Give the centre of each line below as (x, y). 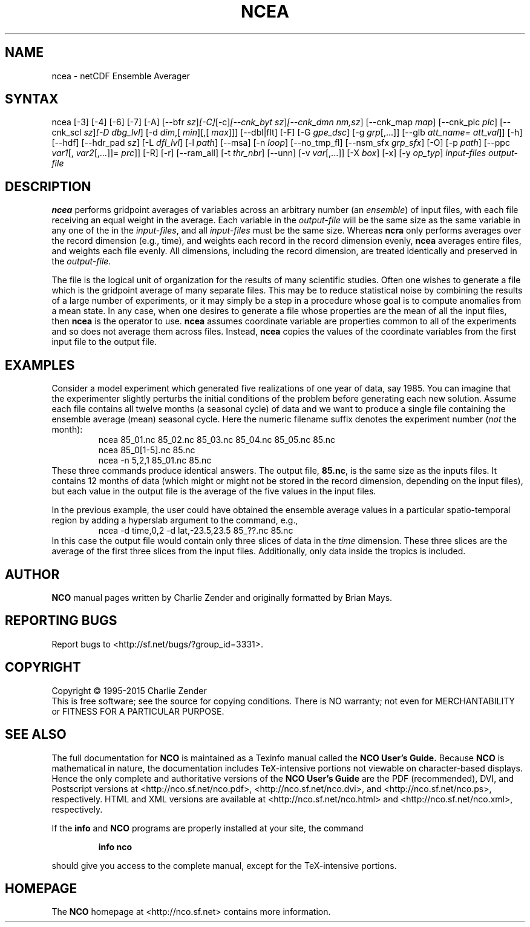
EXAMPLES (40, 365)
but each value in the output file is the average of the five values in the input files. (214, 491)
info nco (115, 847)
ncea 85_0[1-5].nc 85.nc (147, 450)
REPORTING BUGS (61, 621)
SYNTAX (32, 99)
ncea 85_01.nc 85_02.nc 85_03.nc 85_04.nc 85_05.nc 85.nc (217, 440)
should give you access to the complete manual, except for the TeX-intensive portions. (224, 865)
